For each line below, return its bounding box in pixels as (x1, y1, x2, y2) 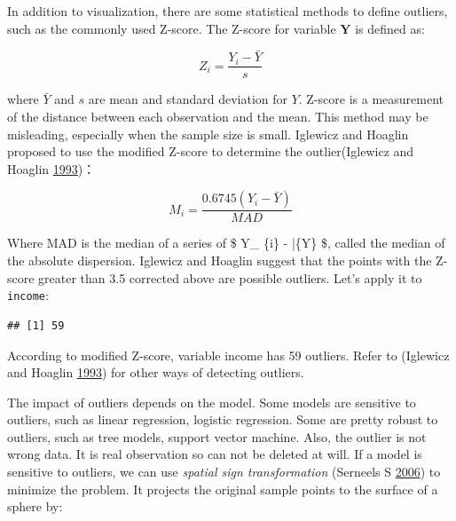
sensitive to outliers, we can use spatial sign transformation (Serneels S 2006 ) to (7, 462, 441, 481)
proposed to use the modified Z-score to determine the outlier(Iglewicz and (7, 142, 414, 161)
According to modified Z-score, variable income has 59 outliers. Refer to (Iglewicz (7, 345, 450, 364)
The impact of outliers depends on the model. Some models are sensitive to (7, 392, 416, 411)
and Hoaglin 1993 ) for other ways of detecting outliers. (7, 363, 304, 382)
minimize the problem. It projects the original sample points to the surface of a (7, 479, 438, 498)
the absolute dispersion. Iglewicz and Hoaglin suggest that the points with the (7, 251, 432, 270)
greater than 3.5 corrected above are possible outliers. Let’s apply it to (38, 268, 422, 287)
